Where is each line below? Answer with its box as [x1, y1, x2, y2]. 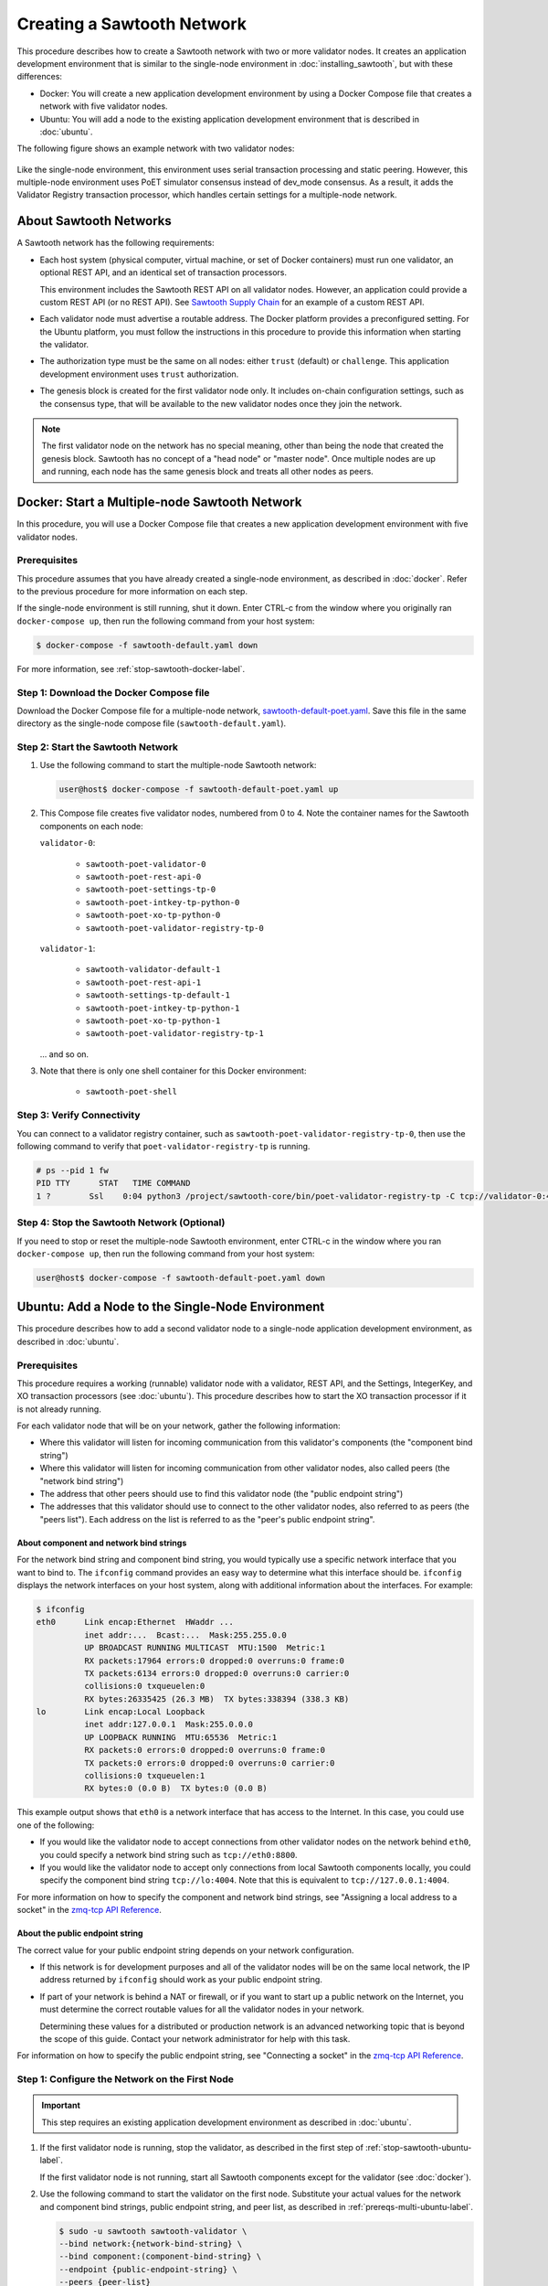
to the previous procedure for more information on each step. [16, 586, 248, 597]
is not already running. [16, 1404, 102, 1415]
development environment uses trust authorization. [39, 369, 239, 379]
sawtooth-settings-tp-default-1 [85, 990, 230, 1000]
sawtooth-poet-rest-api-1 [85, 977, 202, 988]
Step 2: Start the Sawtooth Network [16, 741, 178, 753]
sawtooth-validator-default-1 [85, 965, 221, 975]
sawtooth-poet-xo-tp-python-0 [85, 910, 221, 921]
